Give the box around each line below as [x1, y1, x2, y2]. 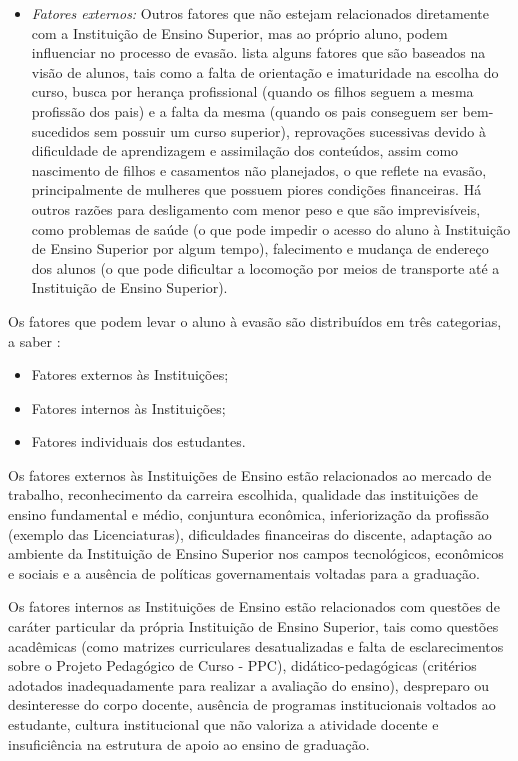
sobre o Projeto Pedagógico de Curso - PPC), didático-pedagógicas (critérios [8, 655, 477, 676]
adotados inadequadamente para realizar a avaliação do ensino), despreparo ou [8, 674, 490, 695]
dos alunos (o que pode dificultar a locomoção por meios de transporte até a [31, 257, 500, 278]
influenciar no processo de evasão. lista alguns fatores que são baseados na [31, 42, 486, 63]
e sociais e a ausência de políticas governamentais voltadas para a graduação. [8, 562, 480, 583]
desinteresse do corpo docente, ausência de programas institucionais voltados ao [8, 694, 496, 715]
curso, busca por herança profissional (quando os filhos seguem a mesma [31, 81, 474, 102]
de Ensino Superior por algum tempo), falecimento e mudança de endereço [31, 238, 489, 259]
